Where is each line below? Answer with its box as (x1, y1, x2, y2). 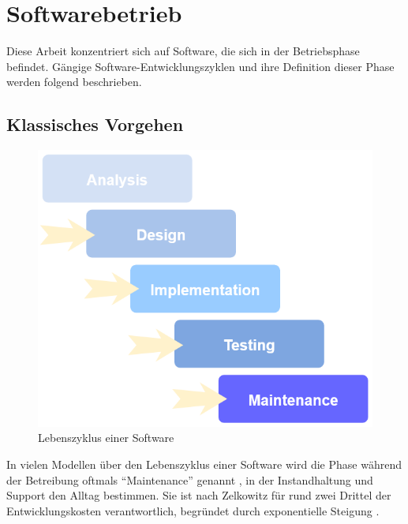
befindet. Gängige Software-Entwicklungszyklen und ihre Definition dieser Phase (6, 58, 395, 74)
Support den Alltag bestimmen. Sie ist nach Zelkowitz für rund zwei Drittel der (6, 487, 391, 503)
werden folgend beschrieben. (6, 73, 142, 90)
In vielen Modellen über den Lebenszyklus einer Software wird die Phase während (6, 456, 402, 473)
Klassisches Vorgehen (6, 112, 184, 137)
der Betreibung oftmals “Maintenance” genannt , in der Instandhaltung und (6, 471, 373, 488)
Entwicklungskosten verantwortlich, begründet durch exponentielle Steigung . (6, 502, 380, 518)
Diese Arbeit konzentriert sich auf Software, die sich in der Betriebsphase (6, 43, 360, 59)
